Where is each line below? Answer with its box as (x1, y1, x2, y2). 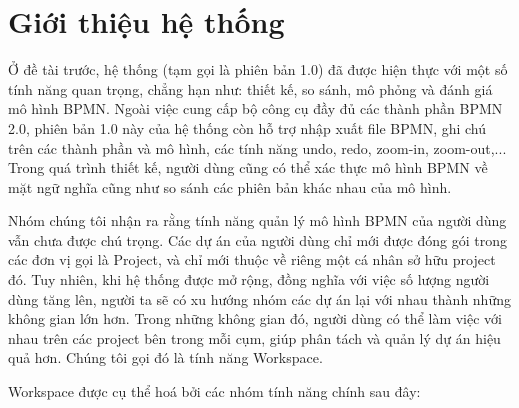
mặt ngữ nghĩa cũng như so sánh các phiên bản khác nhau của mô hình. (8, 176, 452, 197)
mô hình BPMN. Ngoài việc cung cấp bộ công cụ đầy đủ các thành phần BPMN (8, 98, 503, 119)
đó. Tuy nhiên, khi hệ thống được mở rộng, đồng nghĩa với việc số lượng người (8, 269, 490, 290)
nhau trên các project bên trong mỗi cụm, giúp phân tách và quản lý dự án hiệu (8, 327, 501, 348)
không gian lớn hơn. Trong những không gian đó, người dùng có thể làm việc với (8, 308, 503, 329)
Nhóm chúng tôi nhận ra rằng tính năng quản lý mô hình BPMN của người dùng (8, 210, 507, 231)
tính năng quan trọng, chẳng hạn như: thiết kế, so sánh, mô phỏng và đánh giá (8, 78, 493, 99)
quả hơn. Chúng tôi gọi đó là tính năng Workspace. (8, 347, 323, 368)
